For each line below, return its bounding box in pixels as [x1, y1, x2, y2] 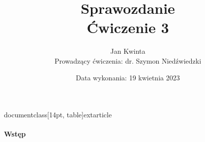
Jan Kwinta [110, 46, 146, 56]
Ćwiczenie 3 [87, 17, 169, 37]
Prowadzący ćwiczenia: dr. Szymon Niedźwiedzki [54, 55, 202, 66]
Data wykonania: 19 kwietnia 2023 [76, 72, 180, 82]
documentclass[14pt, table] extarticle [4, 109, 112, 120]
